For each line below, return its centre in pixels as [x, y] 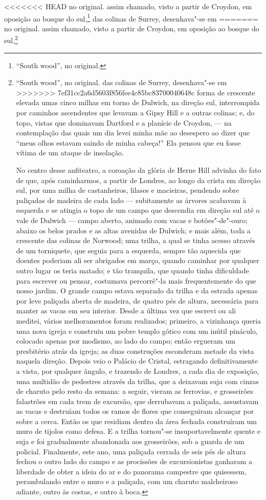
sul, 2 [11, 39]
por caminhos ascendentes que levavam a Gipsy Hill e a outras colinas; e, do [135, 113]
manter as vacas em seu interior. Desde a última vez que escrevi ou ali [126, 311]
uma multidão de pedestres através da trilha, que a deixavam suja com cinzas [137, 381]
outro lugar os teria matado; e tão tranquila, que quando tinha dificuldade [132, 270]
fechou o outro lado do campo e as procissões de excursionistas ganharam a [134, 461]
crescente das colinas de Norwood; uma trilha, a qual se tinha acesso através [136, 240]
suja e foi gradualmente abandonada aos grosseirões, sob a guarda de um [130, 441]
